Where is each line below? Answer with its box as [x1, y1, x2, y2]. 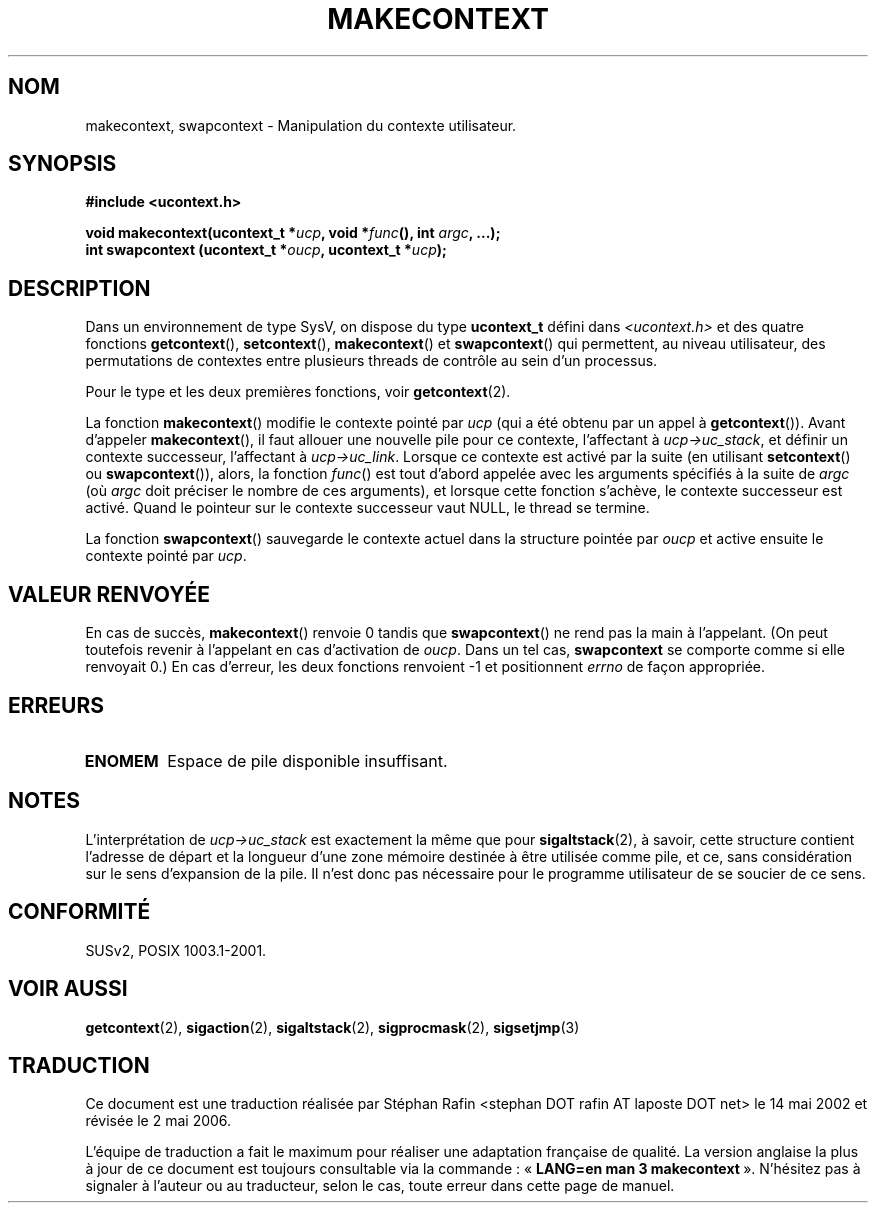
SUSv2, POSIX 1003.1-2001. [85, 941, 267, 959]
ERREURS [8, 692, 105, 718]
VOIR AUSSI [8, 976, 128, 1002]
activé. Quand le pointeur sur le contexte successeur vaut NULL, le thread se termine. [85, 499, 650, 517]
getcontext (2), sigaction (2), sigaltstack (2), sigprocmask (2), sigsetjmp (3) [85, 1018, 580, 1036]
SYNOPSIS [8, 151, 117, 177]
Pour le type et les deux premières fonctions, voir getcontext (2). [85, 383, 511, 401]
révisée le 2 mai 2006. [85, 1112, 232, 1130]
